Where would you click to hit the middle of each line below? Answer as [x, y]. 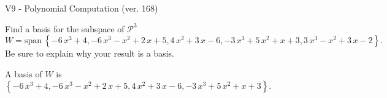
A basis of [24, 73]
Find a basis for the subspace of [65, 28]
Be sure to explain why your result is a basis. [90, 53]
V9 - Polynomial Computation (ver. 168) [82, 8]
